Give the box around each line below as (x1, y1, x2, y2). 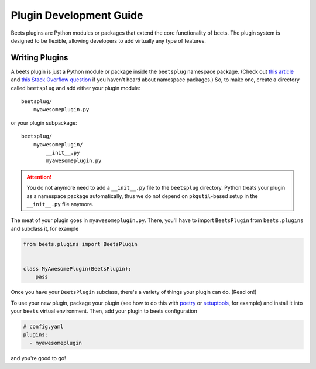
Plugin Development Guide (11, 9, 143, 22)
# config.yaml (23, 323, 64, 330)
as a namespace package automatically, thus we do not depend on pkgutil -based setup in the (26, 192, 258, 199)
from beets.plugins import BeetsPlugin (23, 241, 138, 247)
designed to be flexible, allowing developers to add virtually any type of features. (11, 37, 206, 44)
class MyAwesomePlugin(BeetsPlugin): (23, 265, 132, 272)
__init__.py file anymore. (26, 200, 94, 207)
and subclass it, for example (11, 225, 79, 232)
